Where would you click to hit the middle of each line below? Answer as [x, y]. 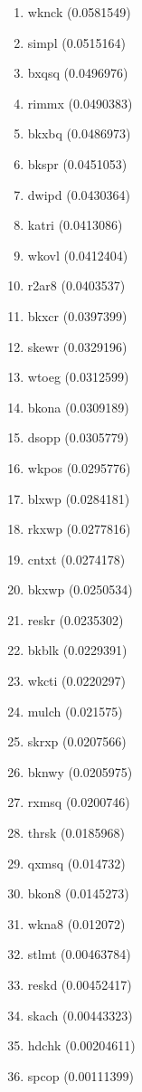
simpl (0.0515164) [76, 42]
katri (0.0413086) [75, 225]
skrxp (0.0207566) [77, 741]
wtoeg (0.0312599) [78, 377]
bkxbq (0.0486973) [79, 133]
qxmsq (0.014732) [76, 863]
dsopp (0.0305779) [78, 437]
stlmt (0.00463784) [79, 954]
